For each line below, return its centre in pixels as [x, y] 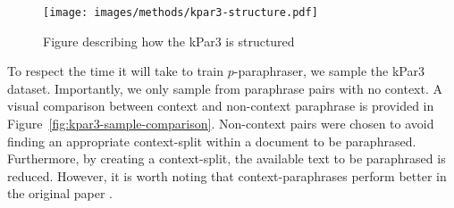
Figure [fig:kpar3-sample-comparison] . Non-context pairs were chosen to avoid [221, 124]
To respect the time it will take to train [116, 71]
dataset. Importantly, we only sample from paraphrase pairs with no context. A [225, 88]
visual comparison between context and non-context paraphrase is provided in [221, 106]
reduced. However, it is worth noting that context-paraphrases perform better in [227, 175]
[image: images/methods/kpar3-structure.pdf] [181, 12]
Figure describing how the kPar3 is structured [169, 41]
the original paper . [60, 193]
